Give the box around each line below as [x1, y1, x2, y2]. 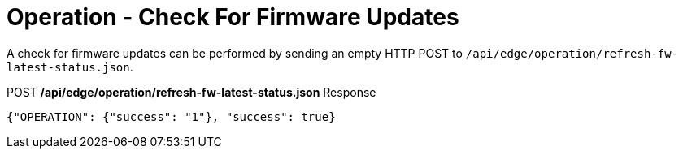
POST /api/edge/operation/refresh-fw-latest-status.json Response [7, 84, 376, 99]
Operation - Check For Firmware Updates [7, 3, 459, 31]
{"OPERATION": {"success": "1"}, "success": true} [7, 110, 336, 123]
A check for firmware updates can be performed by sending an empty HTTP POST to [7, 45, 463, 60]
